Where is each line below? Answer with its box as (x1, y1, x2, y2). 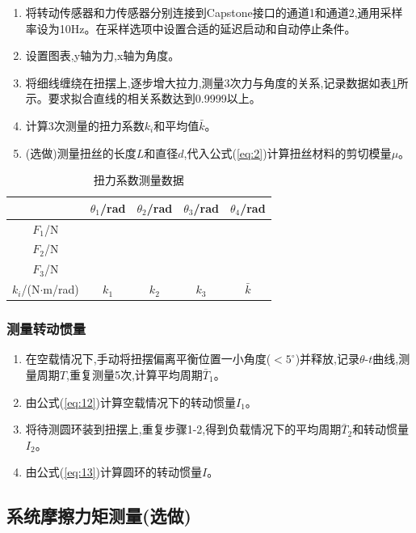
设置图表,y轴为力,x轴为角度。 (25, 47, 180, 64)
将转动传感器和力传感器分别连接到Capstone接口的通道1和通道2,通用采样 (25, 4, 403, 20)
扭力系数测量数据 (93, 171, 184, 188)
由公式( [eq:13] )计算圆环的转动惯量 (25, 463, 202, 480)
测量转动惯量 (6, 319, 86, 339)
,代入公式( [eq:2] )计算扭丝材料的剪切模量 (183, 144, 392, 161)
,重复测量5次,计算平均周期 (65, 366, 203, 383)
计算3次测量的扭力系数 (25, 116, 145, 133)
